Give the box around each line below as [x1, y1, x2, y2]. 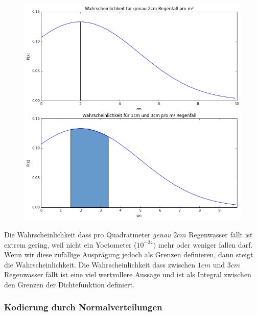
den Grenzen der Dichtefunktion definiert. [4, 279, 135, 289]
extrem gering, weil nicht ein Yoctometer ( [4, 239, 137, 250]
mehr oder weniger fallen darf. [158, 239, 253, 250]
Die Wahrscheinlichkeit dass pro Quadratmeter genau [4, 229, 171, 239]
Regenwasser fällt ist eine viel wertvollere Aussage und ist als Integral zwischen [4, 269, 251, 280]
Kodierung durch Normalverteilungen [4, 301, 162, 313]
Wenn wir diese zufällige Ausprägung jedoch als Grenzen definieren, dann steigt [4, 249, 253, 260]
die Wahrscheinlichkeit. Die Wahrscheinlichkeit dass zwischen [4, 259, 195, 270]
